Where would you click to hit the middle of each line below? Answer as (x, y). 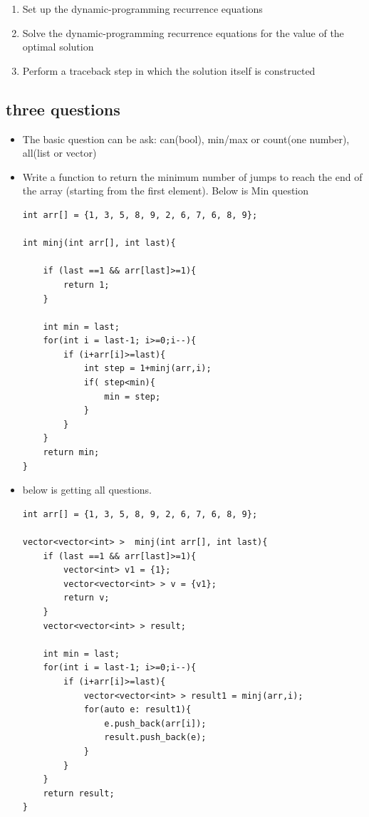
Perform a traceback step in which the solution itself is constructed (169, 70)
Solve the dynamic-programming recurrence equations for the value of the (183, 32)
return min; (71, 453)
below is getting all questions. (87, 490)
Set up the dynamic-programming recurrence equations (142, 9)
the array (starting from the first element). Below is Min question (166, 191)
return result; (79, 793)
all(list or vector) (59, 153)
